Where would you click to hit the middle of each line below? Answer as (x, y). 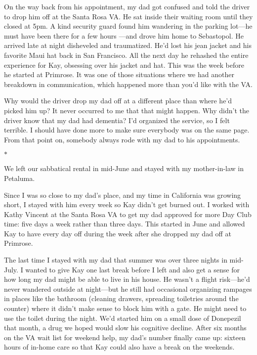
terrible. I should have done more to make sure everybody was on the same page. (127, 130)
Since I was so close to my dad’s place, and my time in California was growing (123, 195)
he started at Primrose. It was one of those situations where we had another (119, 74)
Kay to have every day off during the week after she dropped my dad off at (118, 233)
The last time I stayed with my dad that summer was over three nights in (116, 260)
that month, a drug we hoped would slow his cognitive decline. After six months (125, 328)
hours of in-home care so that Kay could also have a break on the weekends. (119, 347)
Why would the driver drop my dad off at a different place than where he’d (118, 101)
